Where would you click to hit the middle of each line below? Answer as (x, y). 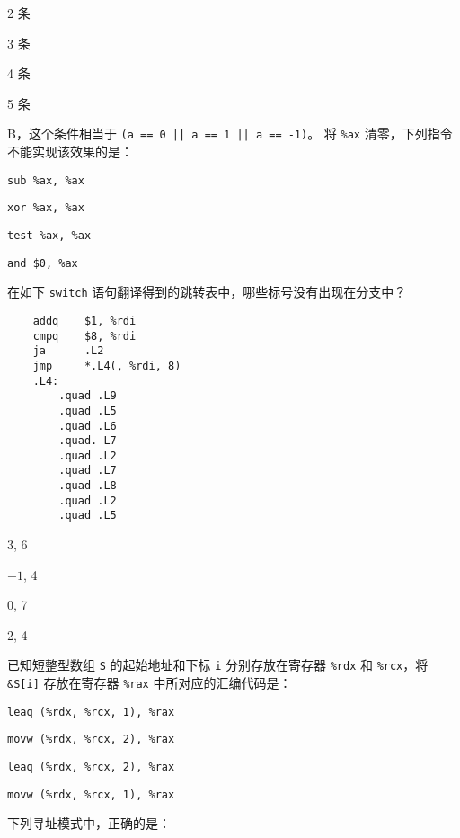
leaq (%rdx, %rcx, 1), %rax (91, 712)
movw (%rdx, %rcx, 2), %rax (91, 740)
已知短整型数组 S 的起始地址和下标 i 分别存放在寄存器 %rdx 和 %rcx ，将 (218, 665)
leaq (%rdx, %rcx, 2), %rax (91, 767)
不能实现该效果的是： (70, 152)
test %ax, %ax (49, 235)
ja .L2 (68, 351)
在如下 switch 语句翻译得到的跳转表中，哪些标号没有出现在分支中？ (207, 292)
